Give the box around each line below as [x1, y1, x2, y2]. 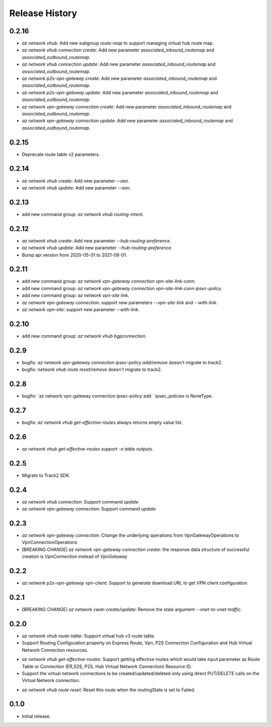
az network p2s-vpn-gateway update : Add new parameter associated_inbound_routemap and [22, 89, 219, 95]
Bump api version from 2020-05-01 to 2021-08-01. [22, 252, 127, 258]
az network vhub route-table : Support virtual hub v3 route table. [22, 633, 156, 639]
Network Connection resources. [22, 647, 88, 653]
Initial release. [22, 713, 51, 719]
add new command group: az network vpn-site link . [22, 293, 129, 299]
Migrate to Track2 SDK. [22, 472, 71, 478]
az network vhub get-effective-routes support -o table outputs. [22, 445, 154, 452]
